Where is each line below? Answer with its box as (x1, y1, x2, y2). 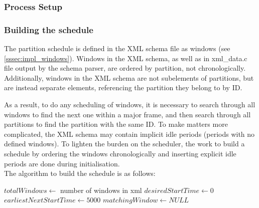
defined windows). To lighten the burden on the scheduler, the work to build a (4, 138, 245, 149)
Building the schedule (4, 23, 93, 36)
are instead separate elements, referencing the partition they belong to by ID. (4, 82, 242, 93)
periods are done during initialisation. (4, 158, 120, 168)
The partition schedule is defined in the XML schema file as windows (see (4, 43, 230, 54)
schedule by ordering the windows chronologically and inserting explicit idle (4, 148, 236, 158)
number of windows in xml (60, 184, 142, 195)
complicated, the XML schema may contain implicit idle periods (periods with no (4, 128, 255, 139)
